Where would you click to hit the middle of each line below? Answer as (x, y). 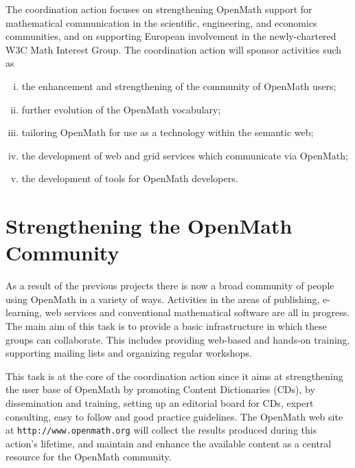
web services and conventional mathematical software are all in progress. (197, 312)
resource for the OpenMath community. (89, 457)
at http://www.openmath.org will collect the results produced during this (161, 430)
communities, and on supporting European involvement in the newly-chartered (171, 36)
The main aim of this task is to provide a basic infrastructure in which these (167, 326)
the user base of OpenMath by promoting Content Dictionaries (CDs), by (160, 389)
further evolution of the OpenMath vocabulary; (121, 109)
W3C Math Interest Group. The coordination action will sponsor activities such (174, 49)
